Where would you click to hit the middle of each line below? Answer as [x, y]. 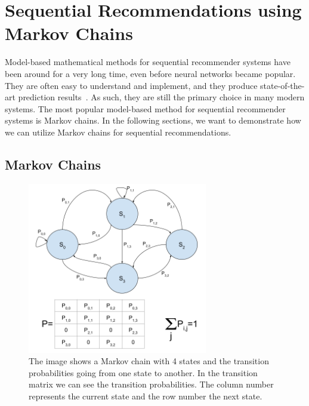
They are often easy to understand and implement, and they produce [131, 85]
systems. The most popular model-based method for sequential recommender [145, 108]
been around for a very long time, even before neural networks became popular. [150, 73]
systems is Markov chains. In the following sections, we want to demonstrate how [153, 120]
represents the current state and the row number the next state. [146, 396]
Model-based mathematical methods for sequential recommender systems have [148, 62]
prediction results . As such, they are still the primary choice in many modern [161, 97]
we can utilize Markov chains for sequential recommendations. [118, 132]
